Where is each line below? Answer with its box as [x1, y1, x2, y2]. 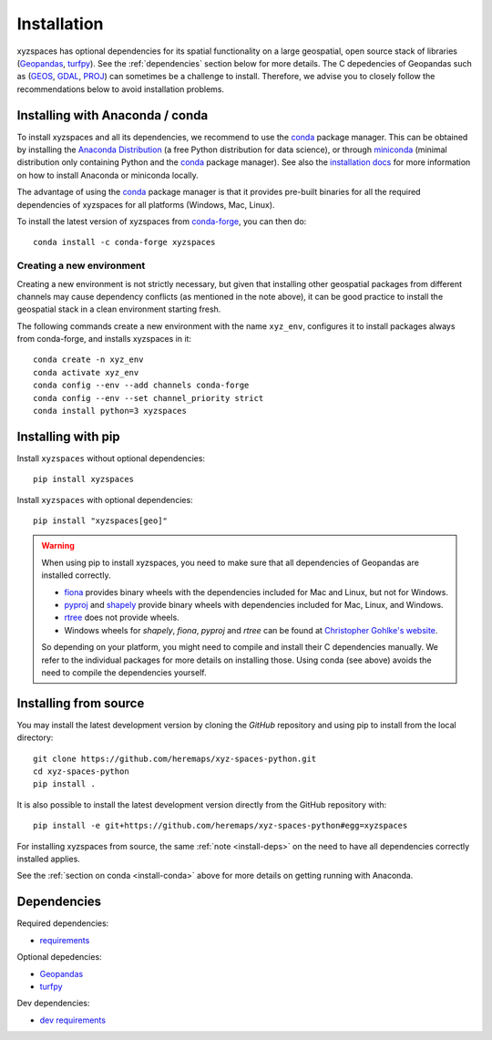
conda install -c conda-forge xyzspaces [33, 237, 216, 248]
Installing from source [16, 695, 145, 711]
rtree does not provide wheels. [64, 612, 179, 623]
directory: [16, 732, 54, 743]
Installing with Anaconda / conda [16, 108, 209, 123]
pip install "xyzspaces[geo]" [33, 516, 169, 526]
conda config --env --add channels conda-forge [33, 380, 250, 391]
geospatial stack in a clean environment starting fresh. [16, 304, 221, 314]
